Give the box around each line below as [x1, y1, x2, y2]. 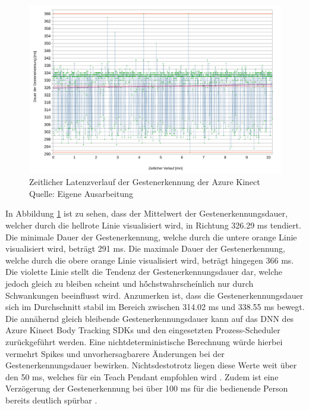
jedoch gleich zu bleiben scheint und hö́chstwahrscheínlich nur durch [5, 277, 254, 289]
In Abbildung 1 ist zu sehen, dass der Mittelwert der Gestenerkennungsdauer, [5, 207, 288, 220]
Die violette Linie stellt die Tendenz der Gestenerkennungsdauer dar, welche [5, 265, 282, 278]
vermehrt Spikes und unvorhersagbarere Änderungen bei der [5, 347, 225, 359]
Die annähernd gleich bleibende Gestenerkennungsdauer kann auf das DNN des [5, 312, 294, 324]
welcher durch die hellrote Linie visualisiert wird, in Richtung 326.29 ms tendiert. [5, 219, 301, 231]
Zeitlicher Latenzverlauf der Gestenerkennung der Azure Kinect [29, 176, 260, 188]
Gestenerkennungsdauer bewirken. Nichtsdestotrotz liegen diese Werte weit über [5, 359, 297, 371]
